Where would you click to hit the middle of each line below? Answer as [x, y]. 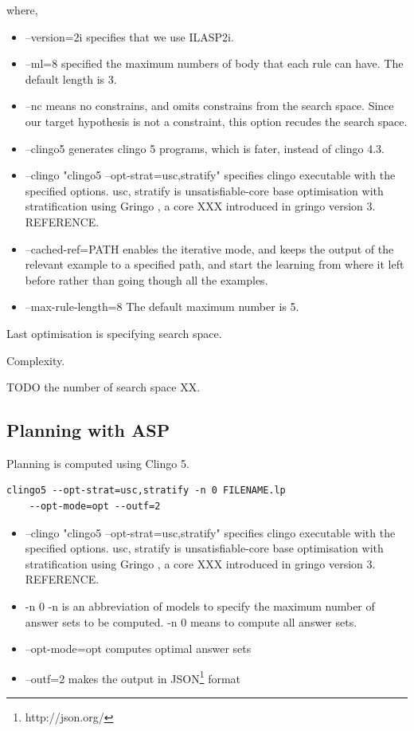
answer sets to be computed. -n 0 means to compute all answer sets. [191, 621]
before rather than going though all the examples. [146, 279]
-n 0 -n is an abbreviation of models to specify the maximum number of [200, 606]
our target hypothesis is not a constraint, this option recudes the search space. [216, 121]
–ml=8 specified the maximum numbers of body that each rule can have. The [214, 63]
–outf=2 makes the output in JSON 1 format [133, 677]
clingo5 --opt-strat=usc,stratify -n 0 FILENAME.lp [146, 491]
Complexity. [36, 360]
